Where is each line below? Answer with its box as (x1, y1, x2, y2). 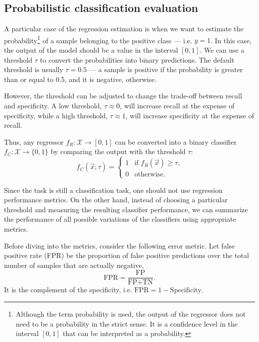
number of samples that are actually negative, (4, 259, 144, 270)
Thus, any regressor (4, 136, 64, 147)
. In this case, (210, 35, 252, 45)
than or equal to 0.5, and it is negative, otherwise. (4, 74, 157, 84)
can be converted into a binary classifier (115, 136, 237, 147)
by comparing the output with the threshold (50, 146, 186, 157)
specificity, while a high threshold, (4, 110, 108, 120)
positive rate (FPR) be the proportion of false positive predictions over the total (4, 250, 249, 260)
